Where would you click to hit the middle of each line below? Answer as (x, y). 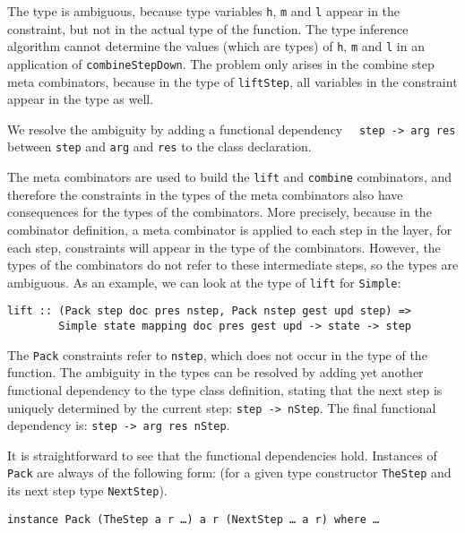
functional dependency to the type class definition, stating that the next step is (225, 389)
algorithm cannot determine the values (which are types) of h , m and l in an (216, 46)
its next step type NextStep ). (87, 490)
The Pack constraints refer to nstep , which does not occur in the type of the (217, 354)
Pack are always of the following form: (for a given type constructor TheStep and (229, 473)
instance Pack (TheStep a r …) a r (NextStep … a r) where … (194, 519)
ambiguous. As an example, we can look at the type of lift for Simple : (204, 282)
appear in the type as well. (81, 99)
